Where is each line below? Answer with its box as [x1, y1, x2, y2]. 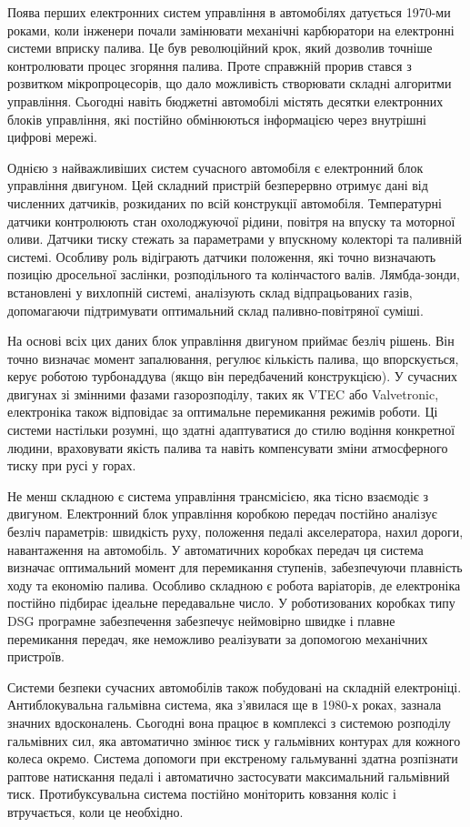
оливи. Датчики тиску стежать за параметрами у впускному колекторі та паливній [7, 229, 462, 248]
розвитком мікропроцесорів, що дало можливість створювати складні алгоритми [7, 74, 452, 93]
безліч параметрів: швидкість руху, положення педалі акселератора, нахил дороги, [7, 522, 464, 541]
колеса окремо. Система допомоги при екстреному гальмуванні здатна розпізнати [7, 749, 458, 768]
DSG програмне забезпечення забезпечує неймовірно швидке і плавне [7, 611, 395, 630]
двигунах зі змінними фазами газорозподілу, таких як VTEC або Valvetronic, [7, 384, 439, 403]
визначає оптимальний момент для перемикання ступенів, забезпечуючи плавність [7, 558, 463, 577]
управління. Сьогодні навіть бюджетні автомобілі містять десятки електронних [7, 91, 444, 110]
